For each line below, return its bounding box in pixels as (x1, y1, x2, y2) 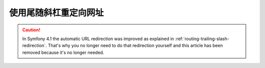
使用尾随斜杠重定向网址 (9, 7, 104, 18)
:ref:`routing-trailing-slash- (175, 36, 229, 42)
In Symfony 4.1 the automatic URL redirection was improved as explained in (22, 36, 174, 42)
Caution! (22, 27, 41, 33)
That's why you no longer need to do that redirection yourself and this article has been (48, 43, 223, 48)
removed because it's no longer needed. (22, 49, 105, 55)
